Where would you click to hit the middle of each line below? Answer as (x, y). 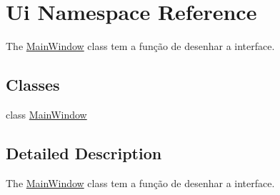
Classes (33, 85)
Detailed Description (84, 152)
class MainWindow (46, 114)
